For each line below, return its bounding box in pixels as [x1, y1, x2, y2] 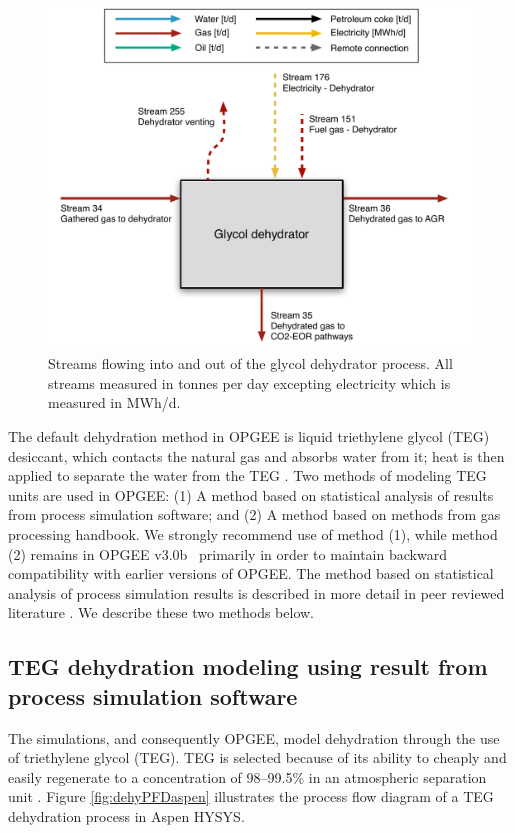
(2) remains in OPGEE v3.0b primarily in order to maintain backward [8, 543, 447, 564]
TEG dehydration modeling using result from [8, 651, 488, 682]
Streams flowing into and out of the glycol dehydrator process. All [48, 353, 453, 374]
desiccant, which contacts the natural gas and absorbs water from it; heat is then [8, 445, 505, 466]
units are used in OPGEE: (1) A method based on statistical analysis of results [8, 484, 494, 505]
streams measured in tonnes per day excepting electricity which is [48, 372, 451, 393]
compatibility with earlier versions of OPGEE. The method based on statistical [8, 563, 494, 584]
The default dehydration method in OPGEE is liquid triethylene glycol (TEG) [8, 425, 490, 446]
